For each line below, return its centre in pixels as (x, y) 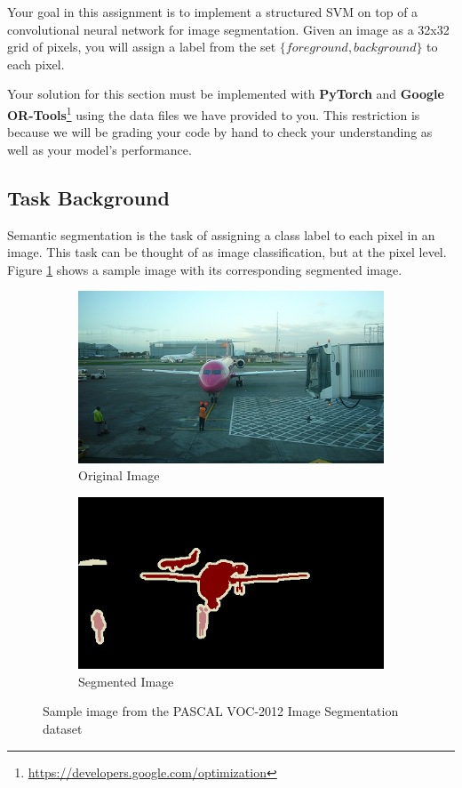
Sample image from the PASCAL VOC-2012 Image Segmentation (221, 711)
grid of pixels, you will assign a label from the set (142, 47)
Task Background (88, 197)
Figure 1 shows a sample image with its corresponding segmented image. (205, 269)
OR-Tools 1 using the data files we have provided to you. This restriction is (214, 113)
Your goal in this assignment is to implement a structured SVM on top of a (213, 12)
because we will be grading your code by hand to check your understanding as (220, 132)
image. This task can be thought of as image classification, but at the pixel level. (227, 252)
